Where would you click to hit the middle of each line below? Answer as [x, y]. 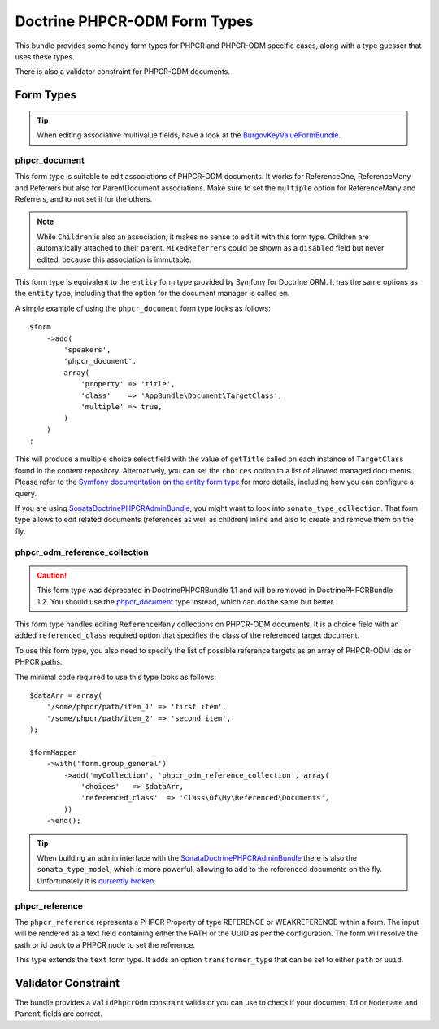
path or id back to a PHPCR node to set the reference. [105, 944]
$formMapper [53, 752]
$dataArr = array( [66, 695]
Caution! [52, 575]
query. [26, 493]
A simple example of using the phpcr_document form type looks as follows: [143, 308]
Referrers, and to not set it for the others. [84, 199]
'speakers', [87, 349]
